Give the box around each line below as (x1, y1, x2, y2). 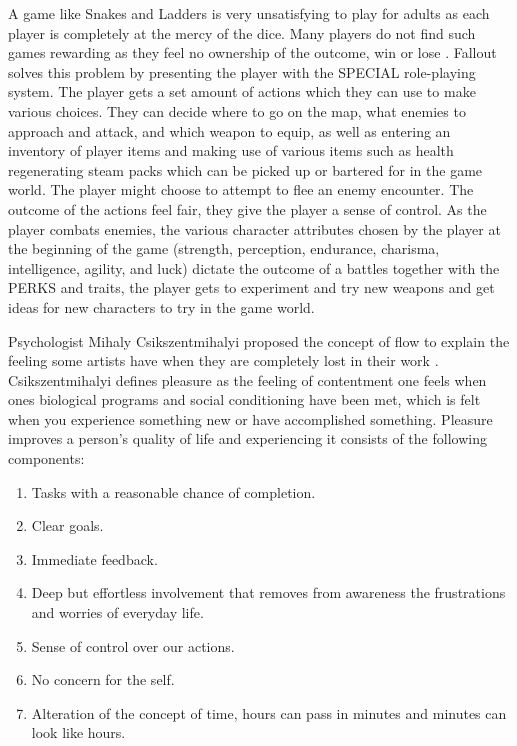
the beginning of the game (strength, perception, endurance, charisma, (8, 238, 440, 259)
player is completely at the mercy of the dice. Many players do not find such (8, 22, 476, 43)
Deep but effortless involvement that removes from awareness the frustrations (31, 582, 506, 603)
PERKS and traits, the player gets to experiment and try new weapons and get (8, 277, 495, 298)
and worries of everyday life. (31, 602, 204, 623)
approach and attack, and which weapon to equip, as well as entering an (8, 120, 451, 141)
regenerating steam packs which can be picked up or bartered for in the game (8, 159, 483, 180)
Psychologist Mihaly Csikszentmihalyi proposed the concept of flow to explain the (8, 330, 510, 351)
